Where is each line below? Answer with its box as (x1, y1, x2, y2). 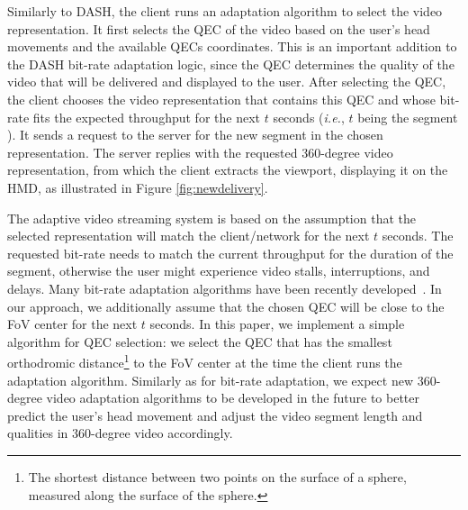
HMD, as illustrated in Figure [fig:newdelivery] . (7, 178, 268, 196)
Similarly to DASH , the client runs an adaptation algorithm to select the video (7, 2, 443, 20)
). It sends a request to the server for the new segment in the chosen (7, 125, 383, 144)
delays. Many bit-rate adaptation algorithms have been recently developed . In (7, 278, 442, 297)
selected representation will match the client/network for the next (7, 226, 370, 245)
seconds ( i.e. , (273, 107, 345, 126)
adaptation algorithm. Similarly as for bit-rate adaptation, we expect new (7, 370, 413, 389)
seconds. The (382, 226, 454, 245)
